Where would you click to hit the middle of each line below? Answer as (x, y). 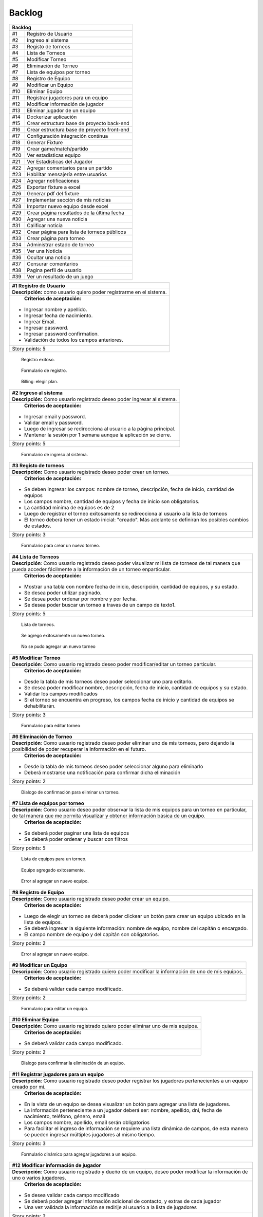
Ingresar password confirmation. (62, 333)
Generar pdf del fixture (53, 193)
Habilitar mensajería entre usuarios (67, 174)
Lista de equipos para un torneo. (54, 859)
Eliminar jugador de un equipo (61, 111)
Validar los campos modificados (61, 694)
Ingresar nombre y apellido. (56, 309)
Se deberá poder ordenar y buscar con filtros (76, 839)
